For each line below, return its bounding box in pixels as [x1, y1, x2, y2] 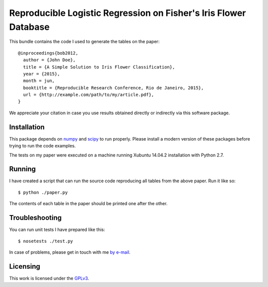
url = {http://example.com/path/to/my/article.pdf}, [23, 92, 154, 98]
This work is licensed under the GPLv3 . [9, 275, 89, 281]
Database [9, 21, 50, 32]
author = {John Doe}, [23, 57, 76, 63]
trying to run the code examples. [9, 143, 76, 149]
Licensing [9, 262, 41, 271]
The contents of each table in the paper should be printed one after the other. [9, 201, 168, 207]
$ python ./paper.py [18, 189, 68, 195]
